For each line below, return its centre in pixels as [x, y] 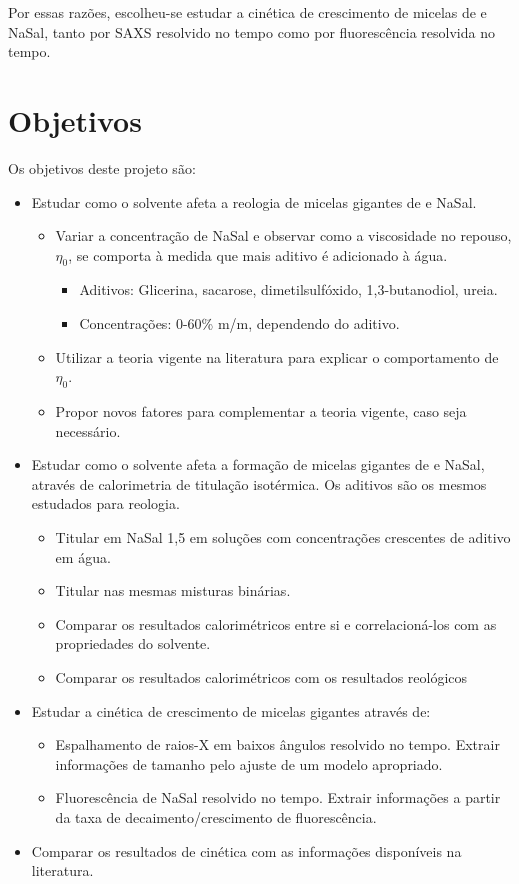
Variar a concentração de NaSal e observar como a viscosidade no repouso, [283, 235]
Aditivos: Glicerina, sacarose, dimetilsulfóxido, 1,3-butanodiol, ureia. [288, 289]
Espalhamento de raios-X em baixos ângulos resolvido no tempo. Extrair [277, 744]
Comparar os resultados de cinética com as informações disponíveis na [246, 850]
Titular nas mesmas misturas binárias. [173, 590]
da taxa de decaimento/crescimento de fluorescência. [216, 816]
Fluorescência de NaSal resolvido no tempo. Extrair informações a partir [278, 797]
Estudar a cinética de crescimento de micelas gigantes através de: [231, 710]
